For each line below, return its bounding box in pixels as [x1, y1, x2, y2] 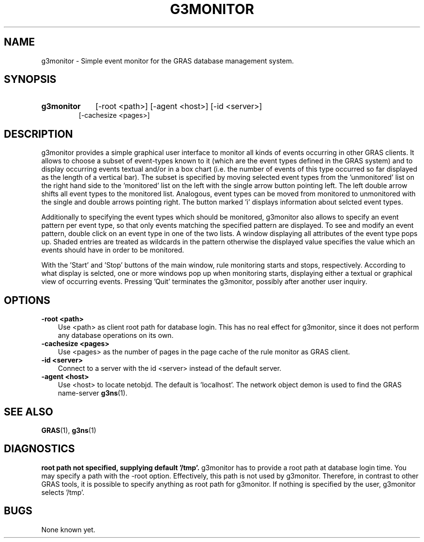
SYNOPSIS [4, 73, 57, 86]
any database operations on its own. [58, 331, 174, 340]
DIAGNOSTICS [4, 443, 75, 455]
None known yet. [41, 525, 95, 534]
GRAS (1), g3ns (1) [41, 426, 96, 434]
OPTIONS [4, 294, 50, 306]
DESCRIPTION [4, 128, 73, 140]
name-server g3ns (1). [58, 389, 128, 398]
